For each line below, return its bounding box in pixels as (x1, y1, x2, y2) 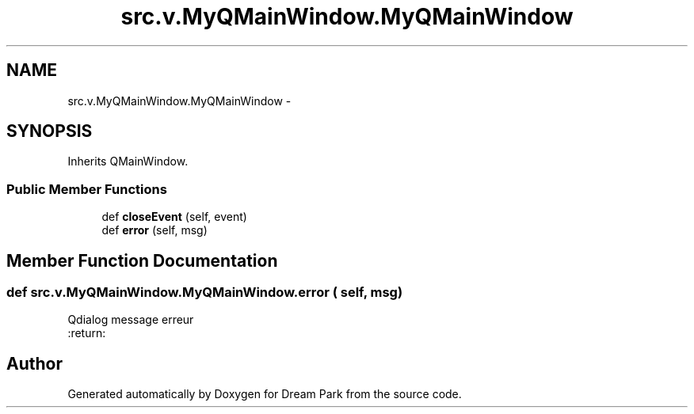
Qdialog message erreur (67, 313, 194, 327)
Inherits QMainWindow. (67, 154, 189, 169)
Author (6, 353, 63, 374)
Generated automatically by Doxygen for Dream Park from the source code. (67, 387, 462, 401)
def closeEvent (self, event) (101, 210, 247, 224)
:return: (67, 326, 106, 340)
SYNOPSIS (6, 121, 93, 142)
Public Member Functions (6, 180, 167, 197)
